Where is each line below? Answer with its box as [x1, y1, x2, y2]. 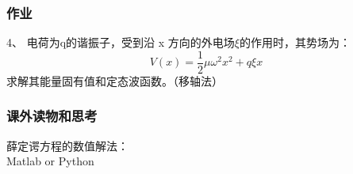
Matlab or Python [6, 153, 94, 169]
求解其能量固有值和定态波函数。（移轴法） [6, 72, 223, 89]
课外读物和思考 [6, 106, 98, 126]
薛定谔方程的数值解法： [6, 137, 129, 153]
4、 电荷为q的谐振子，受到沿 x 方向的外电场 [6, 34, 235, 51]
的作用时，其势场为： [239, 34, 351, 51]
